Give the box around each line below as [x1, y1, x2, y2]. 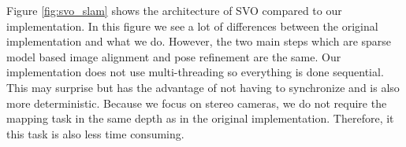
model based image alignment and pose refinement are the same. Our [6, 48, 341, 64]
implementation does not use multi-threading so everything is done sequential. [6, 64, 384, 80]
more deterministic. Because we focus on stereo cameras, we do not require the [6, 94, 387, 111]
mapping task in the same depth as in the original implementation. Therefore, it [6, 110, 394, 127]
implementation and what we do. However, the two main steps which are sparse [6, 33, 392, 50]
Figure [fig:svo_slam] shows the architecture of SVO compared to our [6, 2, 342, 18]
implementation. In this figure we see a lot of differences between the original [6, 17, 378, 34]
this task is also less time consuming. [6, 125, 184, 141]
